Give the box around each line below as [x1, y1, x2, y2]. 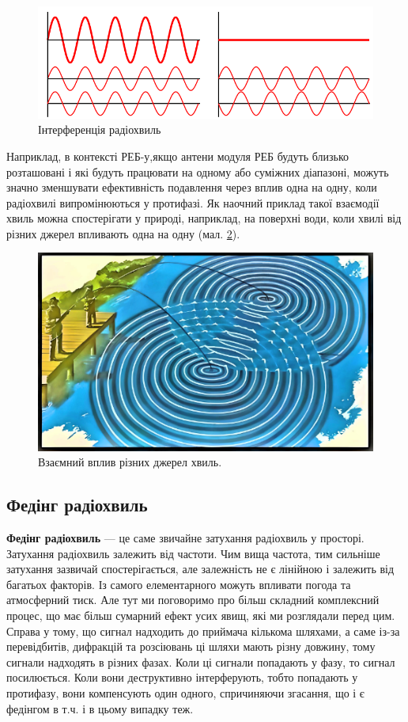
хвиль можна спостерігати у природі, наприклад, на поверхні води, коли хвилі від [6, 210, 402, 226]
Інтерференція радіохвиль [38, 121, 161, 138]
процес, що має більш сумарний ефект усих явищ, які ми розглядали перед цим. [6, 606, 395, 623]
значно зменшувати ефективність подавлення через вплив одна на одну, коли [6, 179, 377, 196]
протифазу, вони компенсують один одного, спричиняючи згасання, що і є [6, 684, 365, 701]
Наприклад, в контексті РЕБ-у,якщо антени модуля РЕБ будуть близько [6, 147, 349, 164]
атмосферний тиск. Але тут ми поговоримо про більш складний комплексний [6, 591, 380, 608]
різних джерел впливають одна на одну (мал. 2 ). [6, 225, 240, 241]
